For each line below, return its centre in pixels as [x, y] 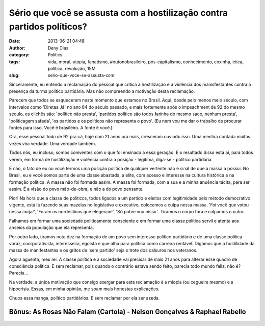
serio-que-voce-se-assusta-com [81, 75]
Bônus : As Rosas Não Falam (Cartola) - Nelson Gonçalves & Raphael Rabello [128, 312]
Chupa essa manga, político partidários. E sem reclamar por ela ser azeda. [84, 298]
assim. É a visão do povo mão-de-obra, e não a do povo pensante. [77, 189]
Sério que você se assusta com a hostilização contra [119, 13]
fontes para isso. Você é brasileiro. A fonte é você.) [61, 128]
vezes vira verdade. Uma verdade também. [53, 143]
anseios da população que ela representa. [52, 227]
